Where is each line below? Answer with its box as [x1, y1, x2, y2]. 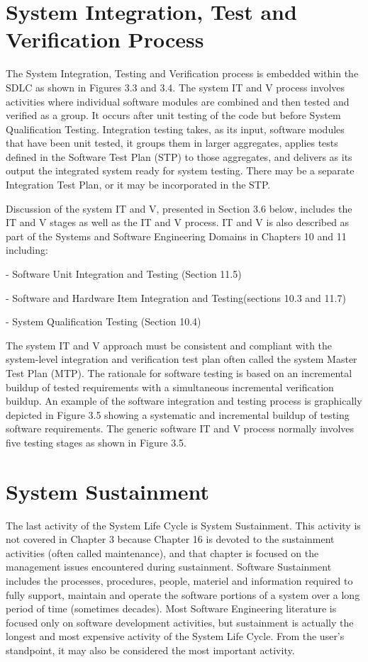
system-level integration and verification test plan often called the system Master [6, 352, 357, 366]
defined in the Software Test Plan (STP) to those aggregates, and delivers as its [6, 149, 352, 164]
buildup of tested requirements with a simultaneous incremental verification [6, 379, 334, 394]
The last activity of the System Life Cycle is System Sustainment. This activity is [6, 517, 361, 532]
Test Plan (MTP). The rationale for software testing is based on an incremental [6, 366, 352, 380]
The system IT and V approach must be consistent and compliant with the [6, 337, 333, 352]
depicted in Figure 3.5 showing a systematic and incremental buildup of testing [6, 407, 350, 422]
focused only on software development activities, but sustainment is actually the [6, 615, 354, 629]
